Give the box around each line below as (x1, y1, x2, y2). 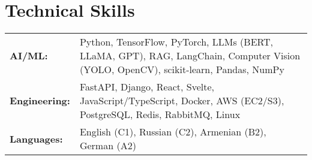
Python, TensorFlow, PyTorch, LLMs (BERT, (79, 35, 274, 49)
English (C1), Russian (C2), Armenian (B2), (79, 125, 266, 139)
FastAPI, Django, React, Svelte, (79, 80, 215, 94)
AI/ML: (10, 49, 48, 63)
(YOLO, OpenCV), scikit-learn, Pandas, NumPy (79, 62, 284, 77)
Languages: (10, 131, 63, 146)
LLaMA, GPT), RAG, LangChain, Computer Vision (79, 49, 301, 63)
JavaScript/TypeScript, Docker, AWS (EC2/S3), (79, 93, 284, 108)
